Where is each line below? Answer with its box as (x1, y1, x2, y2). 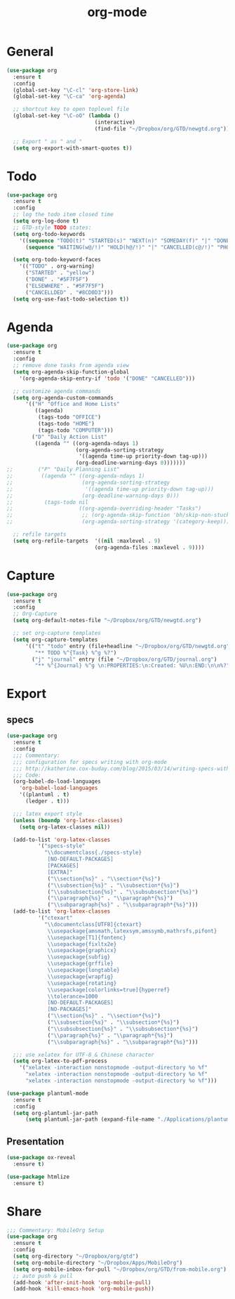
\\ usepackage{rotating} (47, 980, 117, 987)
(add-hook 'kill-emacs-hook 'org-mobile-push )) (13, 1286, 155, 1293)
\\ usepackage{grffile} (47, 960, 114, 968)
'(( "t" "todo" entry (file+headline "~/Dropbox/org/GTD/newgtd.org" (25, 642, 230, 649)
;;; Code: (13, 772, 41, 779)
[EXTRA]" (47, 869, 73, 876)
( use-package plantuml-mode (6, 1090, 89, 1097)
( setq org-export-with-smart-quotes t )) (13, 145, 133, 152)
